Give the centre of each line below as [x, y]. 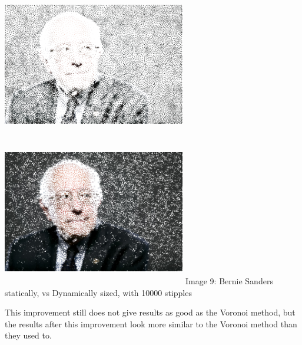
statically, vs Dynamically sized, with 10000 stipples [98, 292]
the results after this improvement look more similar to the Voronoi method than [151, 323]
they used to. [28, 335]
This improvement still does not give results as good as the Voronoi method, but [150, 312]
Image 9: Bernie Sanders [229, 280]
